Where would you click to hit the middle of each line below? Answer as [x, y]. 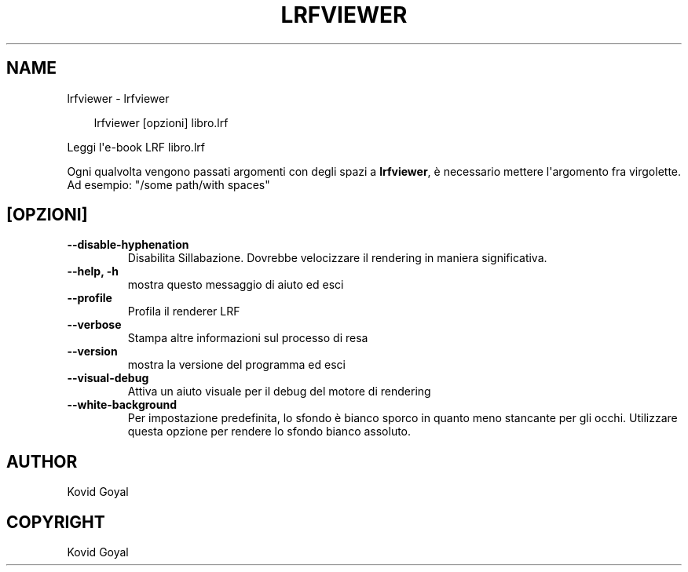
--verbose [94, 325]
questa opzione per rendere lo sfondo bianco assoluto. [269, 432]
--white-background [122, 405]
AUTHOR [42, 461]
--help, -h [93, 271]
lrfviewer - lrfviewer [118, 98]
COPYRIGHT [56, 522]
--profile [90, 298]
